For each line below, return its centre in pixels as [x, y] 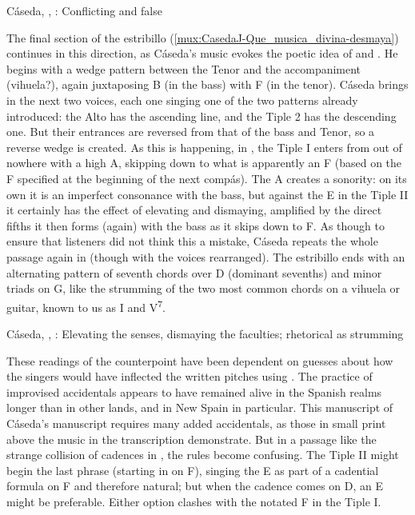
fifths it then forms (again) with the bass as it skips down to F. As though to [196, 225]
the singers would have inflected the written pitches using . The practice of [190, 376]
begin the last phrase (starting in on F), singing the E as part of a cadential [193, 470]
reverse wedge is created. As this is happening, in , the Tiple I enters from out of [204, 147]
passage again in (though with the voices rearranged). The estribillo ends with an [206, 256]
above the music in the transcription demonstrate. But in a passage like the [192, 439]
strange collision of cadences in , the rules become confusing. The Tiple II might [203, 455]
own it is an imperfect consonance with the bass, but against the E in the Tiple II [207, 194]
